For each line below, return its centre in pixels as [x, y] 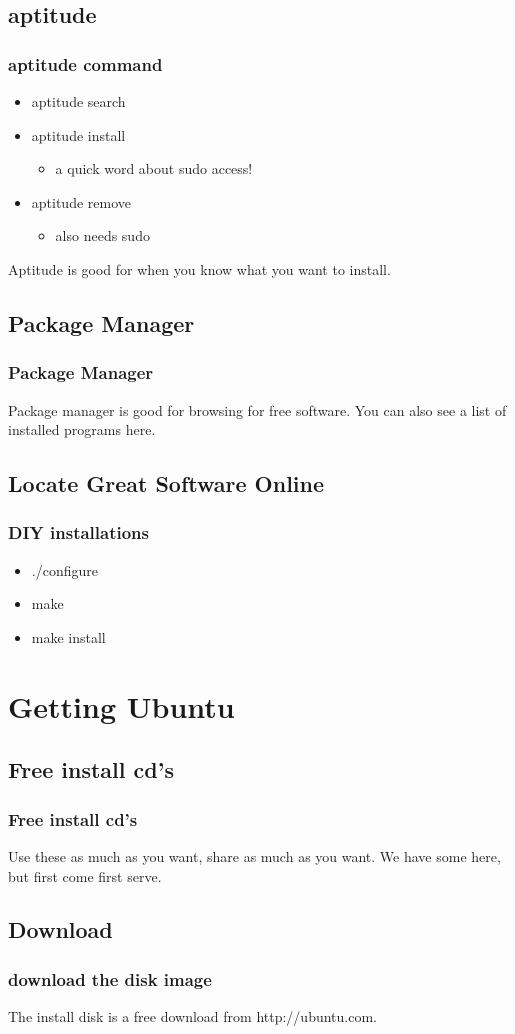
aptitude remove [81, 201]
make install [68, 636]
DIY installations [79, 532]
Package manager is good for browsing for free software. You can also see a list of [257, 409]
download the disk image [110, 978]
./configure [64, 569]
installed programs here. [82, 429]
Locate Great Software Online [166, 483]
